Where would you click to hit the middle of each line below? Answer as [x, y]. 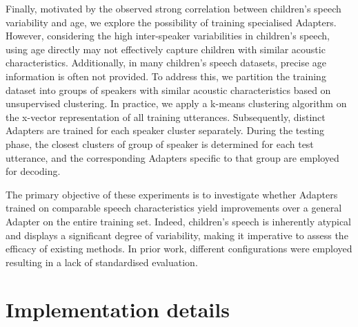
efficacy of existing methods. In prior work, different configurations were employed [179, 249]
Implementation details [118, 309]
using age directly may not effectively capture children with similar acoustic [166, 49]
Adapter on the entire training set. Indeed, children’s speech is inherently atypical [179, 221]
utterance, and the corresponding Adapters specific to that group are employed [172, 157]
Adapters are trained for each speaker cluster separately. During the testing [165, 130]
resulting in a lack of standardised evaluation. [102, 262]
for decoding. [33, 171]
